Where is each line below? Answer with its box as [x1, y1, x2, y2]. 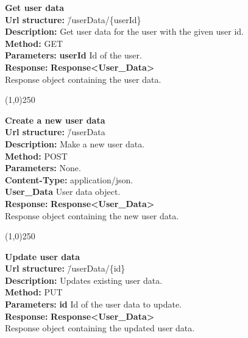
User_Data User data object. [5, 185, 121, 198]
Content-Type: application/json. [5, 173, 133, 186]
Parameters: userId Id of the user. [5, 49, 142, 62]
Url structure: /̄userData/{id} [5, 262, 126, 275]
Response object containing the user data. [5, 72, 161, 85]
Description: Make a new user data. [5, 137, 145, 150]
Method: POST [5, 149, 68, 162]
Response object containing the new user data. [5, 209, 179, 222]
